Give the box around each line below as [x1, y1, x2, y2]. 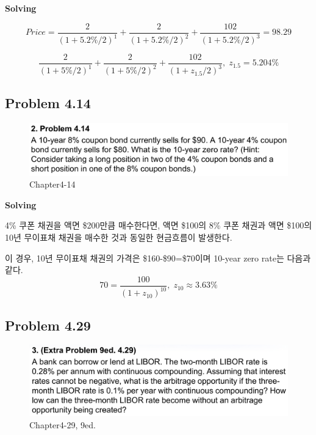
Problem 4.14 [5, 93, 91, 112]
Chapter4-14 [29, 178, 76, 191]
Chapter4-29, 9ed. [29, 418, 96, 431]
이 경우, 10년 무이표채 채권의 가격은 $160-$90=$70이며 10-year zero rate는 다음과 [5, 251, 311, 264]
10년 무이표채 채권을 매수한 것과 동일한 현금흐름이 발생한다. [5, 230, 232, 243]
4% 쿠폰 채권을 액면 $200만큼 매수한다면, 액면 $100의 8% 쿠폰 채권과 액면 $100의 [5, 219, 312, 232]
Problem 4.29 [5, 315, 91, 334]
